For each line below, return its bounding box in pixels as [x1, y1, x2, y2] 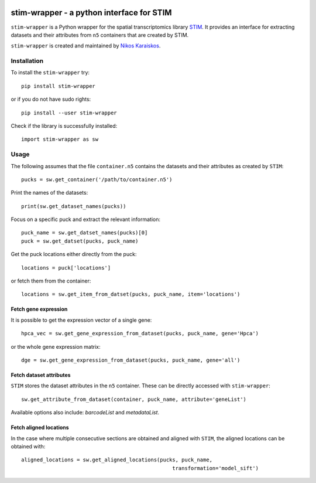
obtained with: [11, 443, 46, 450]
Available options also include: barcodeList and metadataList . [11, 409, 160, 416]
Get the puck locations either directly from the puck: [11, 251, 137, 258]
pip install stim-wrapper [21, 83, 96, 89]
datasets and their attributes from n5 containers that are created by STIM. [11, 31, 189, 38]
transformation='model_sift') [172, 465, 259, 471]
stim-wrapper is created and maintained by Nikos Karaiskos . [11, 42, 161, 49]
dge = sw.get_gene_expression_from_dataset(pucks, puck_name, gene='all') [21, 357, 241, 363]
